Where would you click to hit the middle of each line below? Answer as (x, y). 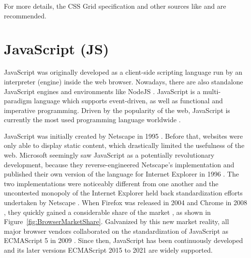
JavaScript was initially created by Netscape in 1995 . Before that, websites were (123, 136)
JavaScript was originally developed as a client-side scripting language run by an (123, 72)
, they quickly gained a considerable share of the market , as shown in (107, 212)
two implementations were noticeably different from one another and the (111, 183)
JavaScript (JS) (57, 49)
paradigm (18, 101)
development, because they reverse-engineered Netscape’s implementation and (119, 164)
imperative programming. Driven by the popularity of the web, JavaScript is (117, 110)
